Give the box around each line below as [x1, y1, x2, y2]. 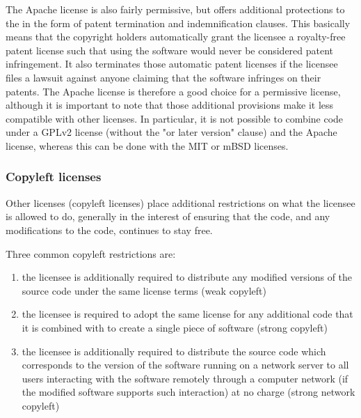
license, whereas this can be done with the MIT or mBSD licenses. [6, 138, 289, 153]
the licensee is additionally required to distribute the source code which [22, 343, 326, 358]
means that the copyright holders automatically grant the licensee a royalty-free [6, 29, 346, 44]
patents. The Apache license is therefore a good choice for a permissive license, [6, 84, 341, 98]
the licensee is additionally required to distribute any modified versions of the [22, 270, 353, 284]
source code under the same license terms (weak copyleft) [22, 283, 266, 297]
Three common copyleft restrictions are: [6, 246, 176, 261]
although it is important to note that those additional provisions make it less [6, 98, 334, 112]
